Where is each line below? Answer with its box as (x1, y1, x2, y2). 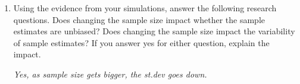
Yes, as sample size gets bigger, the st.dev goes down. (13, 67, 207, 80)
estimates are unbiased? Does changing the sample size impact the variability (13, 25, 295, 37)
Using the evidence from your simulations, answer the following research (13, 2, 277, 14)
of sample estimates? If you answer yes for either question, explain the (13, 36, 270, 49)
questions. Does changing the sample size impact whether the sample (13, 13, 265, 25)
